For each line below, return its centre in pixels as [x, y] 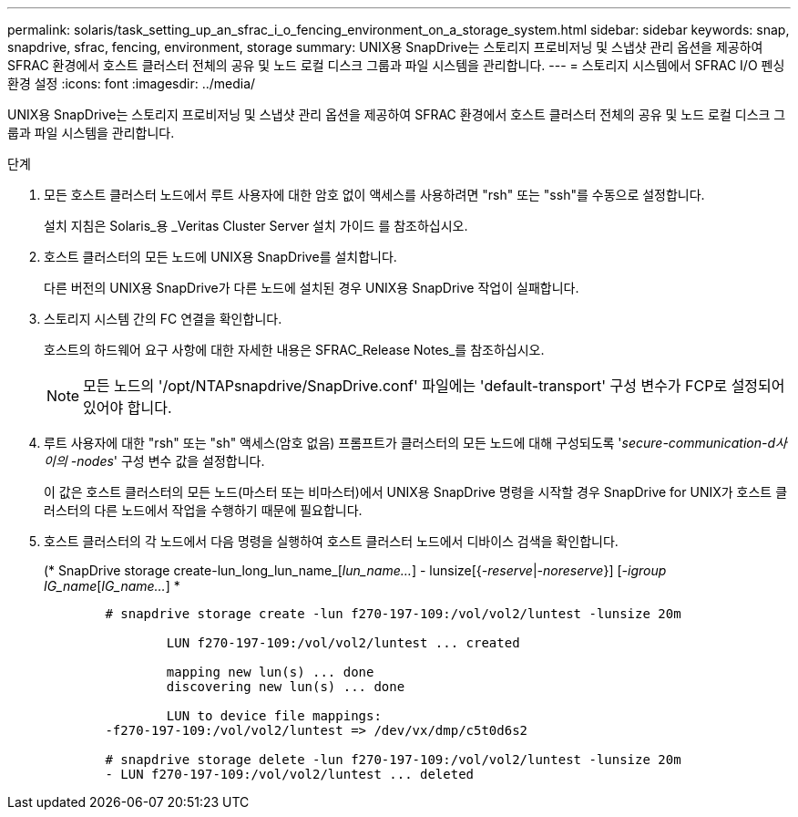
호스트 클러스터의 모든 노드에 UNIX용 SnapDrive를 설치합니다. [220, 257]
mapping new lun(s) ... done [270, 672]
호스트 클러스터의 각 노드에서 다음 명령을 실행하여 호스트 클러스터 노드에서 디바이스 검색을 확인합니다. [331, 541]
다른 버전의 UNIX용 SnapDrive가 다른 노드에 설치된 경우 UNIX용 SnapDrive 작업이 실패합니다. [312, 288]
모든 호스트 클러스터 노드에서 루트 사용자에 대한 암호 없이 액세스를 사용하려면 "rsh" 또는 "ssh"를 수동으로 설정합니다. [374, 195]
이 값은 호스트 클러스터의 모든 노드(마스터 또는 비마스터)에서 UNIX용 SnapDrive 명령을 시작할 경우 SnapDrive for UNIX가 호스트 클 [416, 492]
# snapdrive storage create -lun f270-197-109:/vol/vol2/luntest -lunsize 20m [393, 614]
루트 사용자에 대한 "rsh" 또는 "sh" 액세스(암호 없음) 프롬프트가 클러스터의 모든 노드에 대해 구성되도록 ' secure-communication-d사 [415, 443]
